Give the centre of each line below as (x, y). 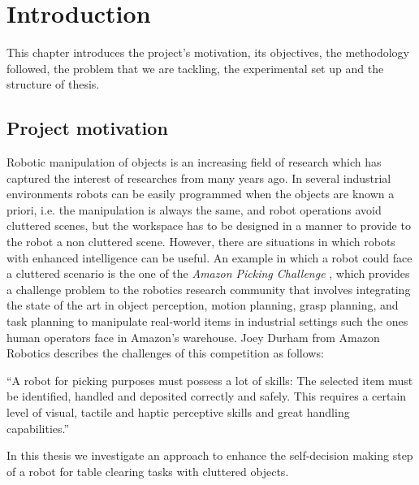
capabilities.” (38, 428)
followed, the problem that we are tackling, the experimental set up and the (195, 68)
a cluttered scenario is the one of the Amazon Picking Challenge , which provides (208, 273)
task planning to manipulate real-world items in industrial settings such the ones (207, 321)
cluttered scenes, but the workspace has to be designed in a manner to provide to (209, 225)
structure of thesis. (53, 84)
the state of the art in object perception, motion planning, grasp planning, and (203, 305)
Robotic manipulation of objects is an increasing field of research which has (194, 162)
